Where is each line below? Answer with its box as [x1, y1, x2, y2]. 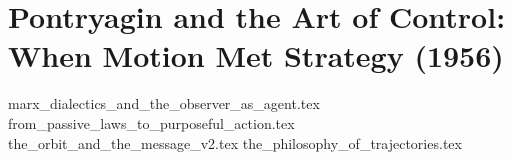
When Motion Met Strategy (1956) [8, 35, 504, 76]
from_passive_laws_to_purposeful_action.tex [8, 112, 295, 133]
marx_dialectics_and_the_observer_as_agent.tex [8, 93, 320, 114]
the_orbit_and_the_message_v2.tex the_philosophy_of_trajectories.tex [8, 132, 462, 153]
